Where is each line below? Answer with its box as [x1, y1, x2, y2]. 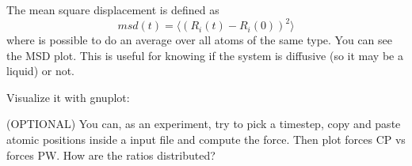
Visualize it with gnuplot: [6, 89, 130, 105]
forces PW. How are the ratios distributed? [6, 146, 216, 163]
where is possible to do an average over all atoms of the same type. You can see [6, 32, 392, 48]
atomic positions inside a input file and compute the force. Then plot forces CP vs [6, 131, 406, 148]
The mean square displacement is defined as [6, 2, 219, 17]
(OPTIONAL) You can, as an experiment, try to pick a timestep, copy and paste [6, 115, 401, 132]
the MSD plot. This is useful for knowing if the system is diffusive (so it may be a [6, 47, 403, 63]
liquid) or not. [6, 62, 75, 79]
